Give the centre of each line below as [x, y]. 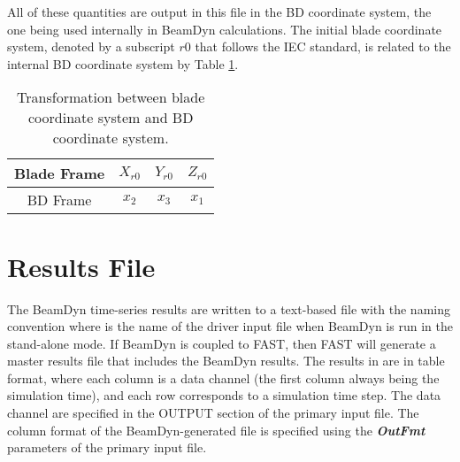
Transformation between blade [111, 97]
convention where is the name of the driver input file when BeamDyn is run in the [230, 326]
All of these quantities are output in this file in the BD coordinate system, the [219, 12]
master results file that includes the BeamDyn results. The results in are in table [226, 361]
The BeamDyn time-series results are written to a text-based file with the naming [229, 308]
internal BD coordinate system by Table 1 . [123, 63]
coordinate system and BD [111, 118]
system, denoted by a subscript [91, 46]
